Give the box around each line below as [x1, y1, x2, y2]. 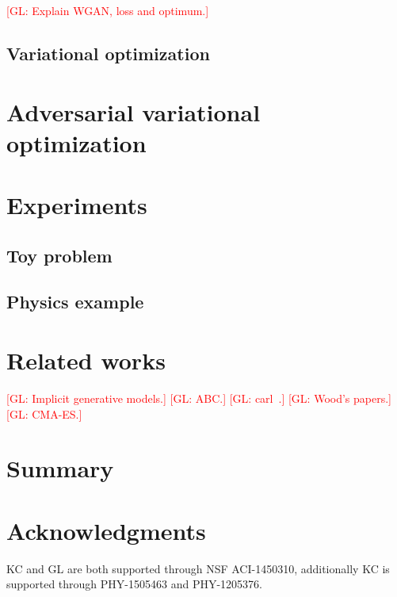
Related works [6, 344, 166, 377]
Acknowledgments [6, 514, 206, 546]
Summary [6, 452, 114, 484]
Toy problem [6, 243, 113, 267]
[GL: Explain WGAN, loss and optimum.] [6, 2, 209, 18]
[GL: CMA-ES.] [6, 405, 82, 422]
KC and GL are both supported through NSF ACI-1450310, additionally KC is [6, 560, 390, 576]
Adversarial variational [6, 95, 261, 128]
